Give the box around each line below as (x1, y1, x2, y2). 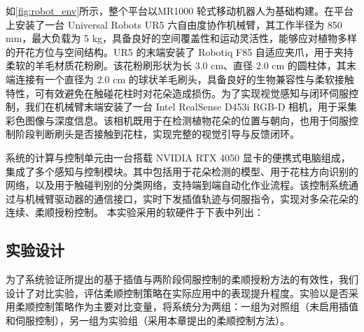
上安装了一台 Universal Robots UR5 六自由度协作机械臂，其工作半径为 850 (6, 17, 342, 31)
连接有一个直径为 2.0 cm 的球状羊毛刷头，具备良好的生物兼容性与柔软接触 (15, 71, 354, 86)
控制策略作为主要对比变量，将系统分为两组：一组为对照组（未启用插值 (34, 299, 358, 314)
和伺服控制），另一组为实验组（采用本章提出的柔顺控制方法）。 (6, 312, 290, 327)
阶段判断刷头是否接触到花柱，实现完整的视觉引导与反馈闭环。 (15, 127, 300, 141)
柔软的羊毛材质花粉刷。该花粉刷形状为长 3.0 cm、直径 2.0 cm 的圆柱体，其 (6, 58, 346, 73)
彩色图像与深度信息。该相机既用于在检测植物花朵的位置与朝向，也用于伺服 (6, 113, 349, 127)
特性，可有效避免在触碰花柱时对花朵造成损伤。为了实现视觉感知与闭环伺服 (6, 85, 349, 100)
